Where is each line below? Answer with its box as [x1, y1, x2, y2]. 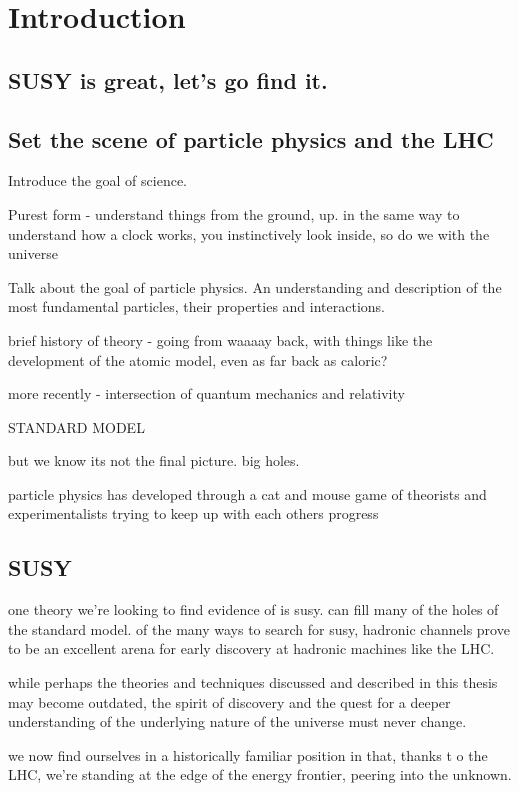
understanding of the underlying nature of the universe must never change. [8, 711, 467, 732]
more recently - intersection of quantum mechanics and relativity [8, 383, 405, 404]
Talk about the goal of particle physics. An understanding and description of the [8, 276, 502, 297]
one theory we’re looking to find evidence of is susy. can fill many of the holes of [8, 599, 499, 620]
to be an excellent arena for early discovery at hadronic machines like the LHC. [8, 638, 495, 659]
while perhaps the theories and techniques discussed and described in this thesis [8, 672, 498, 693]
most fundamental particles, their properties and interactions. [8, 296, 385, 317]
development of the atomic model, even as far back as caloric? [8, 349, 388, 370]
